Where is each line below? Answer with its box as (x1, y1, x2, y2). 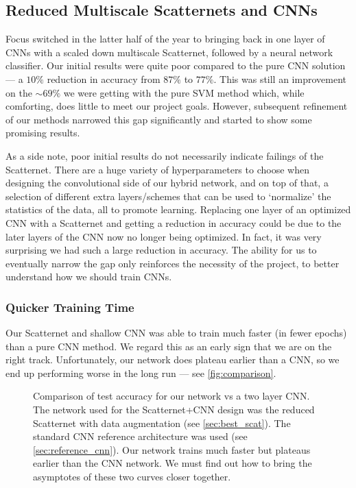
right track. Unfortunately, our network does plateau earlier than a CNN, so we (5, 352, 340, 367)
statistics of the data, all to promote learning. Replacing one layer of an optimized (5, 202, 351, 217)
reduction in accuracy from (47, 71, 161, 86)
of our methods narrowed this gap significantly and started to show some (5, 112, 312, 126)
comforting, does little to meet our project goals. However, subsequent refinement (5, 99, 348, 113)
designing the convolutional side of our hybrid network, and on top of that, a (5, 175, 329, 190)
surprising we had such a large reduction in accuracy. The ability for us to (5, 243, 317, 257)
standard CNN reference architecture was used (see (33, 429, 248, 443)
